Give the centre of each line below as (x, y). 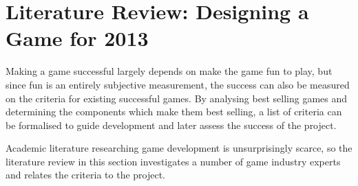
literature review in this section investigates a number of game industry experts (173, 161)
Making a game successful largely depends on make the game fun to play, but (169, 71)
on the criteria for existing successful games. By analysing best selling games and (177, 98)
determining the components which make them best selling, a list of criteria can (174, 112)
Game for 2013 (77, 38)
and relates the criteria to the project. (86, 175)
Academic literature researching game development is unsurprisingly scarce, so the (179, 148)
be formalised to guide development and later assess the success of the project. (171, 125)
